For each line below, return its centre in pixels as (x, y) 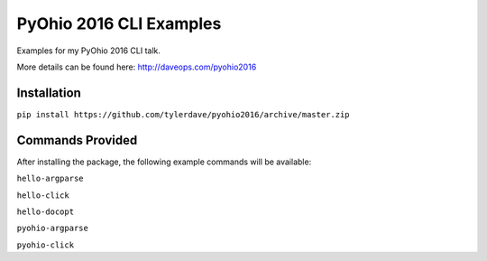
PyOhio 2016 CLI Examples (119, 23)
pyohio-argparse (53, 228)
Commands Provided (77, 140)
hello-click (43, 195)
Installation (49, 93)
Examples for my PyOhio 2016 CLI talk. (89, 51)
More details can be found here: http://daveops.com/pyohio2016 (137, 67)
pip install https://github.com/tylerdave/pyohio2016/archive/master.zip (184, 114)
